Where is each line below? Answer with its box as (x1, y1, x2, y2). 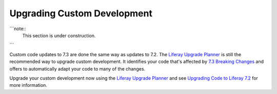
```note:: (9, 26, 26, 32)
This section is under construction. (22, 32, 96, 38)
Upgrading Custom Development (9, 8, 152, 19)
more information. (9, 82, 47, 88)
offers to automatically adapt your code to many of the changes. (9, 65, 146, 72)
